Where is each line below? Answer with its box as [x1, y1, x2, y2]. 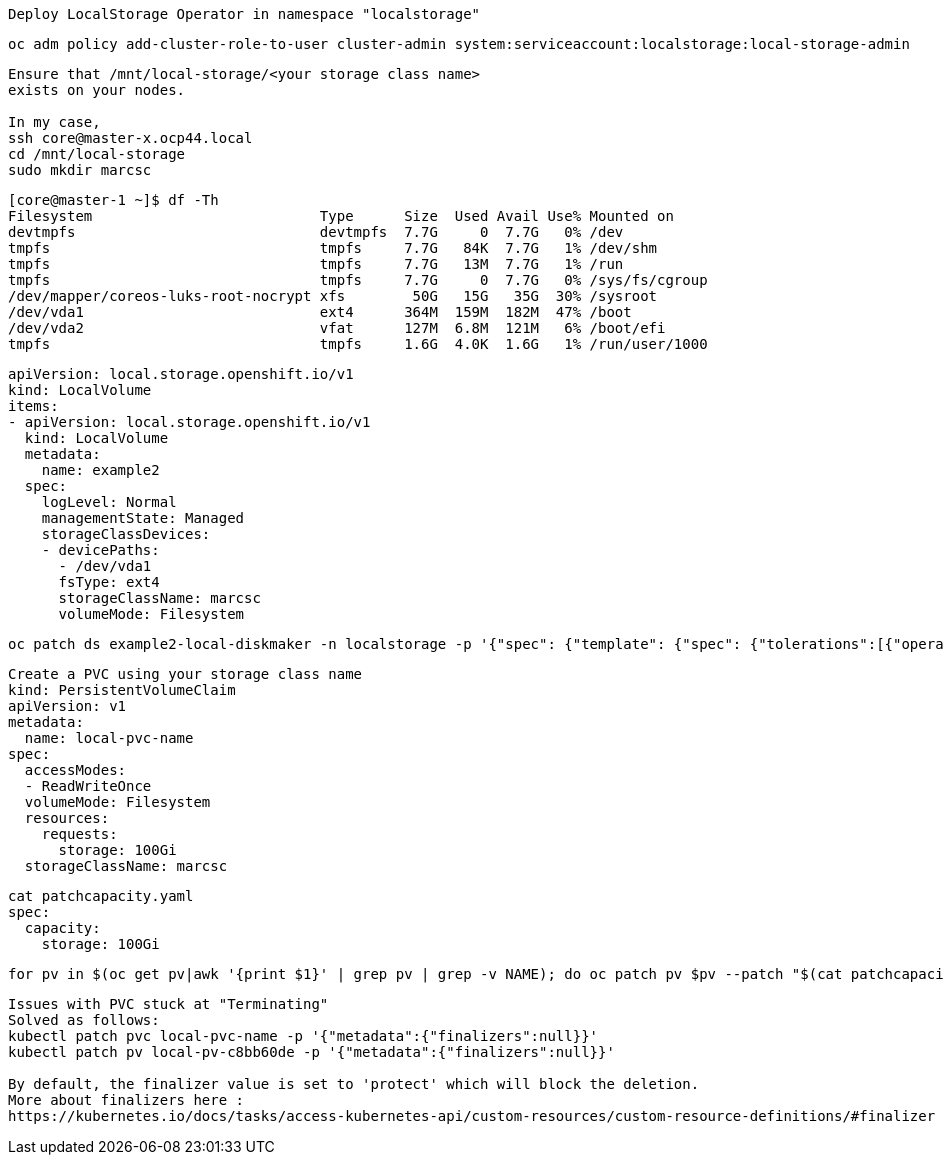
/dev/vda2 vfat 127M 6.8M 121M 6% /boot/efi [8, 320, 666, 336]
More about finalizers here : [8, 1092, 245, 1108]
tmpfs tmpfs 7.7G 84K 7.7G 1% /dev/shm [8, 240, 658, 256]
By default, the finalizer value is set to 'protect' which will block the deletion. [8, 1076, 700, 1092]
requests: [41, 826, 118, 842]
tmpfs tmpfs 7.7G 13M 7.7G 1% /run [8, 256, 624, 272]
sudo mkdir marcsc [8, 162, 152, 178]
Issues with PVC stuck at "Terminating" [8, 996, 329, 1012]
